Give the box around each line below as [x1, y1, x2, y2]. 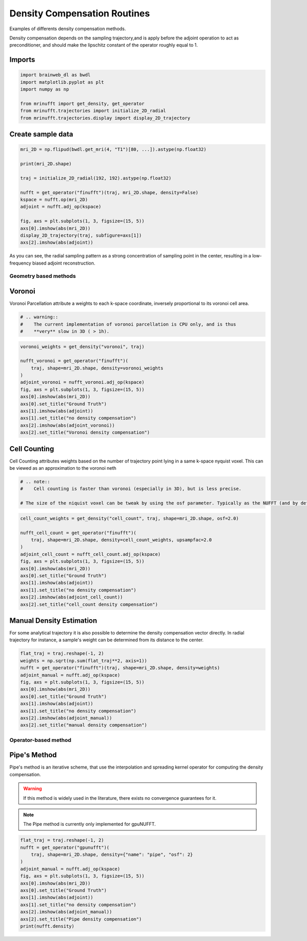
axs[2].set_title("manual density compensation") [20, 722, 147, 728]
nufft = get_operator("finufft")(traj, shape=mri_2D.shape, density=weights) [20, 665, 220, 671]
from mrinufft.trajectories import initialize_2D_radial [20, 108, 166, 114]
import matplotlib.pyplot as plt [20, 79, 104, 85]
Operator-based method [9, 736, 72, 743]
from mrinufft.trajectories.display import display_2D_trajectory [20, 115, 190, 121]
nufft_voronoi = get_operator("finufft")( [20, 358, 128, 364]
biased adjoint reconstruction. [32, 260, 96, 266]
